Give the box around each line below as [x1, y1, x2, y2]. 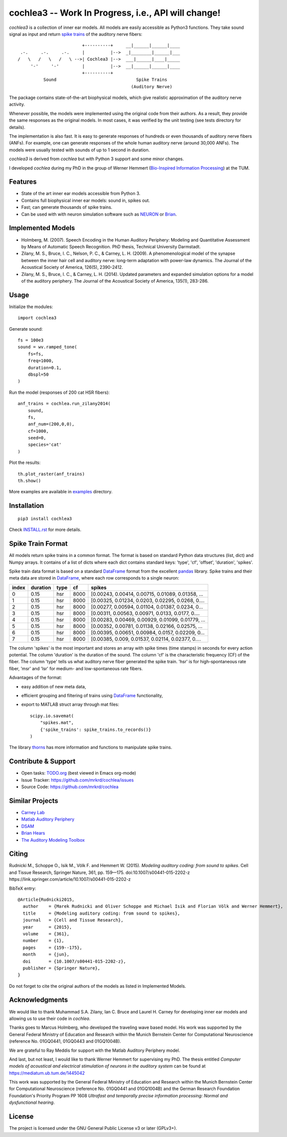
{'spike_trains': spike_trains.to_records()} [40, 726, 152, 732]
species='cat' [27, 442, 62, 448]
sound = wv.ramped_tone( [18, 344, 77, 350]
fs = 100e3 [18, 337, 44, 343]
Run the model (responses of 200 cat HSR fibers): [9, 389, 110, 395]
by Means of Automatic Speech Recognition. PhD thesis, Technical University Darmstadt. [21, 243, 201, 249]
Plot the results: [9, 460, 41, 465]
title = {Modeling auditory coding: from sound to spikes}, [22, 910, 180, 916]
